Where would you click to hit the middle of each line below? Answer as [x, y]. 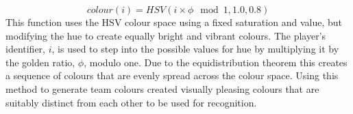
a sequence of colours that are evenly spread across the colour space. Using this [172, 75]
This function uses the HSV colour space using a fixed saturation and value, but [174, 22]
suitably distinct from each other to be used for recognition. [131, 102]
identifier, [26, 49]
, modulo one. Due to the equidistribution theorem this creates [216, 62]
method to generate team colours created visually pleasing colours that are [162, 88]
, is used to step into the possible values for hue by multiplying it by [195, 49]
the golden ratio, [40, 62]
